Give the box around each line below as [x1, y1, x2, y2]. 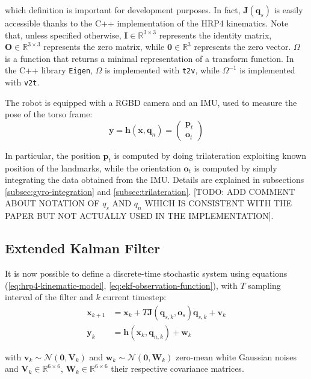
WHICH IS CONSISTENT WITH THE [144, 197, 292, 209]
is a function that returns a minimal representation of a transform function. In [5, 52, 294, 64]
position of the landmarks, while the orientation [5, 161, 181, 174]
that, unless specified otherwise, [5, 28, 122, 41]
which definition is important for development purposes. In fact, [5, 4, 241, 16]
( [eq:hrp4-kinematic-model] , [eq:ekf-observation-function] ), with [5, 279, 238, 291]
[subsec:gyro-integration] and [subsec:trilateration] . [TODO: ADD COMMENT [5, 185, 295, 197]
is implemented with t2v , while [105, 64, 220, 76]
